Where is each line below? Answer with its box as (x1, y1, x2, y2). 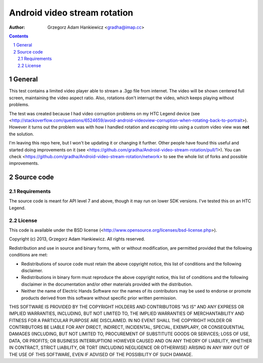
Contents (9, 33, 29, 39)
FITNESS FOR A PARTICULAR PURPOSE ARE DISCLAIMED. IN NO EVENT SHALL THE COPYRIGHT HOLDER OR (9, 317, 232, 323)
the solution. (9, 131, 34, 137)
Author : (9, 24, 25, 30)
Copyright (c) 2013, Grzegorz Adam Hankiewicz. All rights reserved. (9, 236, 146, 242)
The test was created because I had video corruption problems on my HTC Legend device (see (9, 110, 200, 116)
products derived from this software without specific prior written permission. (21, 295, 177, 301)
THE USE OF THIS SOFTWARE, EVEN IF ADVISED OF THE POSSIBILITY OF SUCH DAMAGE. (9, 351, 193, 357)
